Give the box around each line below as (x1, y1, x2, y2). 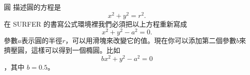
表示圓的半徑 (21, 35, 62, 45)
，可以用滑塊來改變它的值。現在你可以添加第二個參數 (65, 35, 236, 45)
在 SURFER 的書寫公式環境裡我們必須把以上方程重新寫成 (4, 18, 187, 29)
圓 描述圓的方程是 (4, 2, 61, 12)
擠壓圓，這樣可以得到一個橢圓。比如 (4, 45, 120, 55)
